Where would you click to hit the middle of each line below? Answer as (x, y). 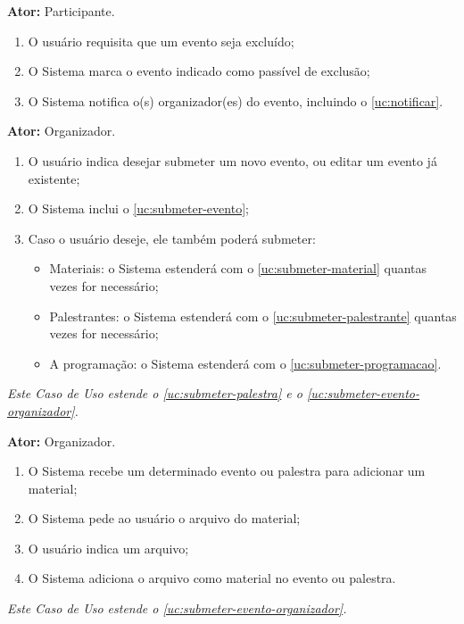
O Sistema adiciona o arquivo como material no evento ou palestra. (212, 578)
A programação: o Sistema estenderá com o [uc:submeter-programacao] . (245, 363)
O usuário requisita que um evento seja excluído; (161, 41)
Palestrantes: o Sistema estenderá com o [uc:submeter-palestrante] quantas (253, 316)
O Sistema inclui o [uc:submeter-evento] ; (138, 208)
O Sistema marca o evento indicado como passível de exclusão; (199, 71)
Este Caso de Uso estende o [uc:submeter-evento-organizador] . (177, 608)
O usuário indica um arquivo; (108, 548)
